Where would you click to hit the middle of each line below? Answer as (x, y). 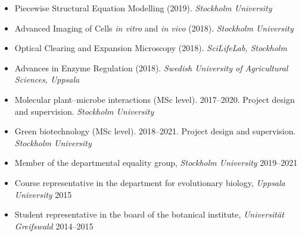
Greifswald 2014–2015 (54, 226)
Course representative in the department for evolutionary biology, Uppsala (150, 182)
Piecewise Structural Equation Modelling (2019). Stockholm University (143, 8)
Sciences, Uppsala (47, 79)
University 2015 (43, 194)
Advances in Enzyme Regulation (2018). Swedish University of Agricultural (151, 67)
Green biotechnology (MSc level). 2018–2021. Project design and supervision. (155, 131)
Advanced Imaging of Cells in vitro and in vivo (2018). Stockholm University (154, 28)
